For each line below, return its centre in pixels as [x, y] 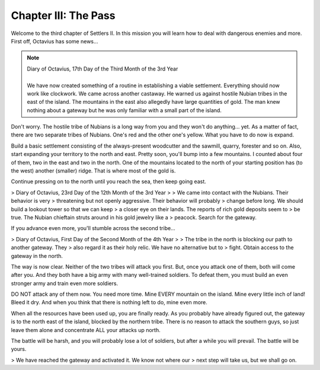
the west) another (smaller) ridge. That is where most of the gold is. [93, 171]
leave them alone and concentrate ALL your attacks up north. [86, 330]
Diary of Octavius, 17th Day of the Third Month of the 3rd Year [103, 69]
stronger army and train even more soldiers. [65, 283]
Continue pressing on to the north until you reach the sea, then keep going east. [109, 181]
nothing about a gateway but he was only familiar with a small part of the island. [124, 110]
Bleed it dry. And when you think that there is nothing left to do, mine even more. [109, 302]
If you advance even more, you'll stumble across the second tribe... [93, 228]
